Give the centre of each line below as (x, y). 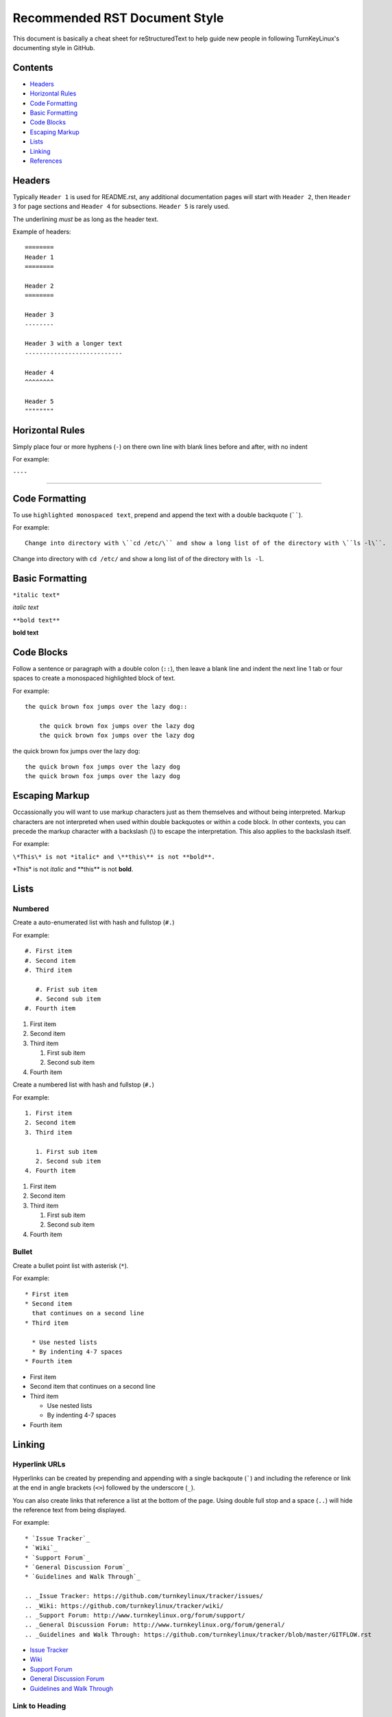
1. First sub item (66, 1151)
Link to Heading (39, 1706)
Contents (33, 68)
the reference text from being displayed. (70, 1510)
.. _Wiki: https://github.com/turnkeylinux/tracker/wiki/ (124, 1606)
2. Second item (50, 1123)
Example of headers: (42, 232)
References (46, 161)
